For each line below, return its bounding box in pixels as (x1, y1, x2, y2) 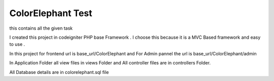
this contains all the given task (9, 25, 73, 31)
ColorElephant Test (9, 8, 92, 19)
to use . (9, 41, 25, 47)
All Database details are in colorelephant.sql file (9, 69, 109, 75)
